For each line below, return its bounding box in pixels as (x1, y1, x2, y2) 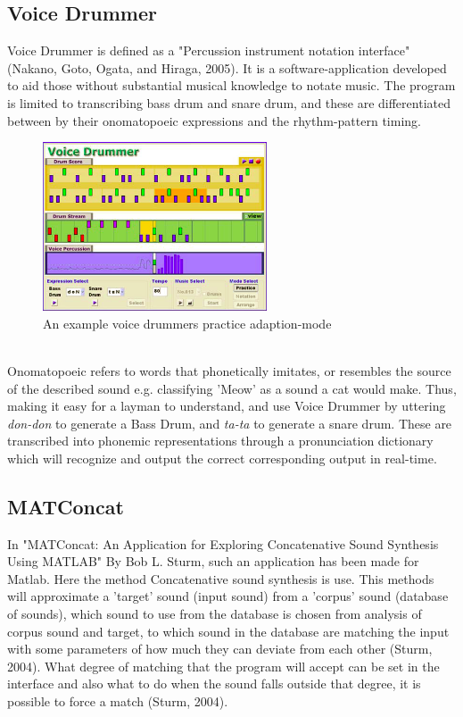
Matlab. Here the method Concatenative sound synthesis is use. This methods (7, 569, 434, 588)
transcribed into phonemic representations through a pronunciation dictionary (7, 431, 434, 450)
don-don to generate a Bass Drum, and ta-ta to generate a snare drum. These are (7, 413, 452, 432)
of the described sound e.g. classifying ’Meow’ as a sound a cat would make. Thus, (7, 379, 457, 397)
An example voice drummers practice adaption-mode (43, 313, 332, 332)
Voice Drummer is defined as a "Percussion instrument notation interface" (7, 41, 410, 60)
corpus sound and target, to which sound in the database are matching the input (7, 621, 450, 640)
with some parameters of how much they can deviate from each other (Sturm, (7, 639, 433, 658)
